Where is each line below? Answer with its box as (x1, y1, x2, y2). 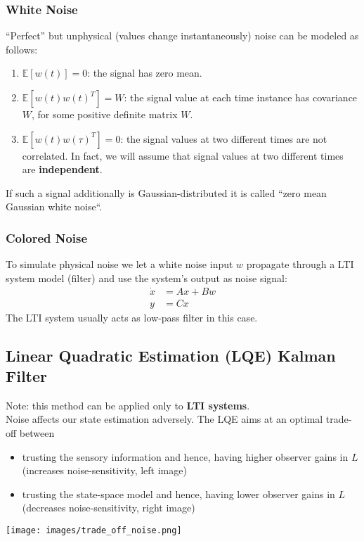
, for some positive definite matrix (32, 107, 178, 121)
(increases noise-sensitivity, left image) (22, 463, 187, 478)
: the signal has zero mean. (87, 65, 202, 80)
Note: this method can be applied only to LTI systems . (6, 397, 250, 412)
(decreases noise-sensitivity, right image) (22, 500, 195, 515)
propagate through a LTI (246, 257, 354, 272)
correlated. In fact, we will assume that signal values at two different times (22, 148, 344, 163)
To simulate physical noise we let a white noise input (6, 257, 233, 272)
